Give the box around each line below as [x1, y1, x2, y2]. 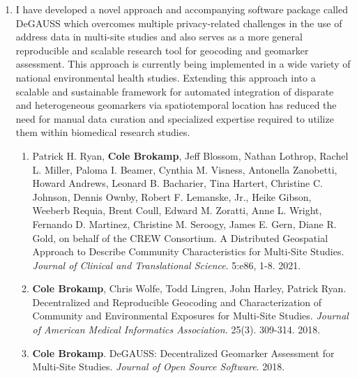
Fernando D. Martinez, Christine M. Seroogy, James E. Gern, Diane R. [32, 216, 337, 231]
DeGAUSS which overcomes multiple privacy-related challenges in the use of [15, 15, 342, 30]
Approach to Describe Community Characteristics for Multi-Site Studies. [32, 244, 344, 259]
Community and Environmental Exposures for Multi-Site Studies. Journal [32, 308, 349, 323]
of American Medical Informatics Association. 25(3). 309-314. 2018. [32, 322, 321, 337]
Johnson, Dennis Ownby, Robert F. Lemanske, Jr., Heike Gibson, [32, 189, 312, 204]
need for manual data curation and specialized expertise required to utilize [15, 111, 334, 126]
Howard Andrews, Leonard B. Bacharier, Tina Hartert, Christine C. [32, 176, 323, 190]
